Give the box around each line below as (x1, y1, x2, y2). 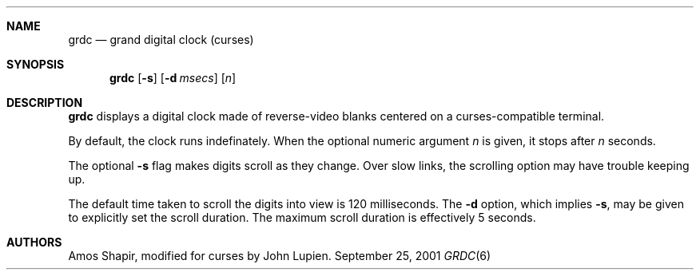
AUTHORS (6, 235, 62, 249)
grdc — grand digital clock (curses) (68, 33, 254, 46)
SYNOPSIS (6, 57, 65, 71)
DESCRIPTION (6, 96, 83, 109)
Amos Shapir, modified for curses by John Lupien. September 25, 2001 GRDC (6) (68, 249, 491, 262)
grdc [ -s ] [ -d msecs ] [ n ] (109, 71, 237, 85)
